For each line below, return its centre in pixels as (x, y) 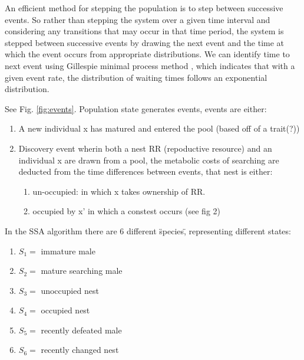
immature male (68, 251)
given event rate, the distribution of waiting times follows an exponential (136, 77)
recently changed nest (80, 350)
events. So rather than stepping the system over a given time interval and (138, 19)
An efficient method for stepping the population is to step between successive (144, 8)
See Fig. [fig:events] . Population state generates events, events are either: (136, 108)
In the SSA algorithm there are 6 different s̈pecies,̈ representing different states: (148, 230)
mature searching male (82, 271)
